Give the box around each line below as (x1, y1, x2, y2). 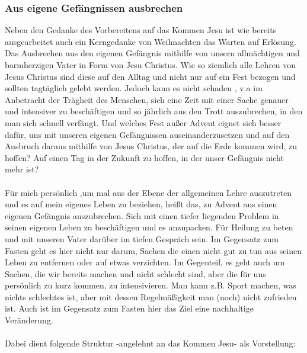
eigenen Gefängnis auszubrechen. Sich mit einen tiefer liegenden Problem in (5, 209, 279, 222)
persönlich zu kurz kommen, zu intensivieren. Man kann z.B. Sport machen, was (5, 279, 296, 291)
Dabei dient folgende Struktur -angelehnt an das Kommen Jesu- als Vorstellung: (5, 337, 296, 349)
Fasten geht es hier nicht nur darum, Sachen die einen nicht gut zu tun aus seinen (5, 244, 302, 256)
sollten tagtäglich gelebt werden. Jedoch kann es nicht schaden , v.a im (5, 82, 263, 94)
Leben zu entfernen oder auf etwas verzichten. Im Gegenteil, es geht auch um (5, 256, 285, 268)
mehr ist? (5, 163, 39, 175)
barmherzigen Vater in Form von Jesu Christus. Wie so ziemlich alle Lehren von (5, 59, 296, 70)
